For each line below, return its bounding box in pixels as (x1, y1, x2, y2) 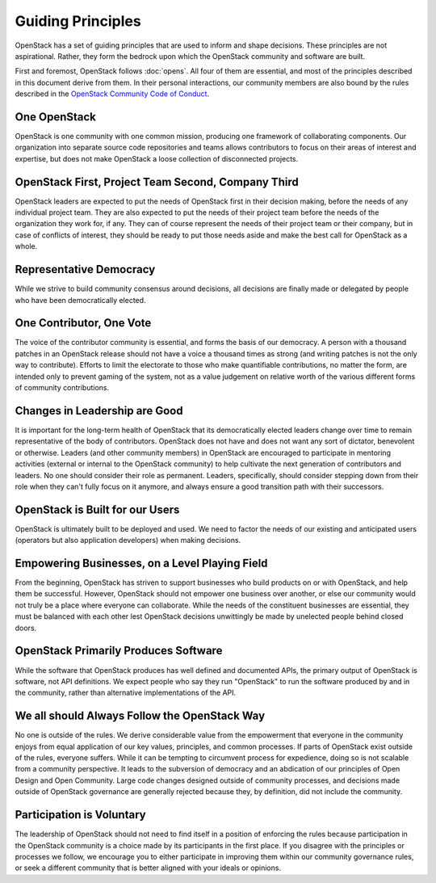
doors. (15, 623, 37, 633)
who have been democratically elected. (15, 295, 146, 305)
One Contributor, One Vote (15, 316, 152, 330)
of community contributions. (15, 383, 109, 393)
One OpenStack (15, 110, 97, 124)
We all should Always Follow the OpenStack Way (15, 709, 266, 723)
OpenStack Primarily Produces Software (15, 644, 223, 658)
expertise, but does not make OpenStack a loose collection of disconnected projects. (15, 153, 299, 163)
